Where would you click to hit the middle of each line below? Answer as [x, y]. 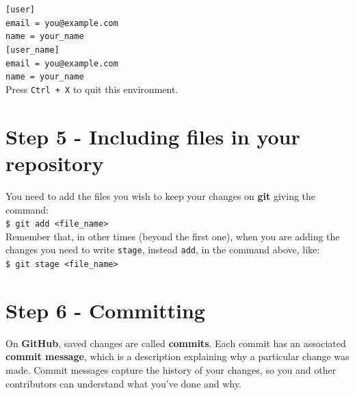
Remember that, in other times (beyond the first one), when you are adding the [173, 236]
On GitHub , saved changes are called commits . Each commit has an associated [176, 343]
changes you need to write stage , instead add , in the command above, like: [163, 250]
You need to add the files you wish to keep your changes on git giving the [161, 195]
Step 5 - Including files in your [153, 136]
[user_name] [32, 50]
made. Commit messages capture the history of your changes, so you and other [171, 369]
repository [55, 163]
